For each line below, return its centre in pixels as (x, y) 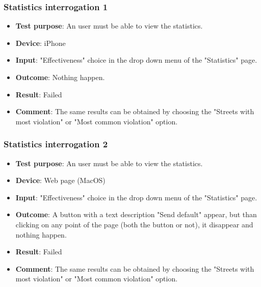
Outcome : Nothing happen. (60, 77)
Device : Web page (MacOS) (60, 180)
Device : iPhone (41, 43)
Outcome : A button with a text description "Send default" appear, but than (136, 214)
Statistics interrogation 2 (56, 144)
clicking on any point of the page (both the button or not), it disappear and (134, 224)
